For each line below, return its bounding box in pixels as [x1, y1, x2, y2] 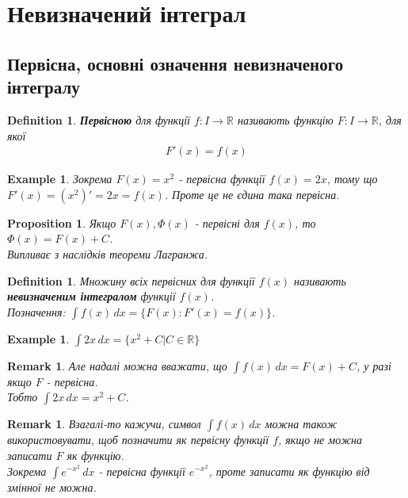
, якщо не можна [278, 431, 362, 448]
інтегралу [7, 75, 80, 99]
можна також [265, 416, 337, 432]
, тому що [326, 170, 378, 187]
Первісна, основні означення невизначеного [7, 51, 344, 75]
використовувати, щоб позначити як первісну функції [7, 431, 269, 448]
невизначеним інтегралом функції [7, 288, 176, 305]
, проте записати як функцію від [208, 462, 370, 479]
